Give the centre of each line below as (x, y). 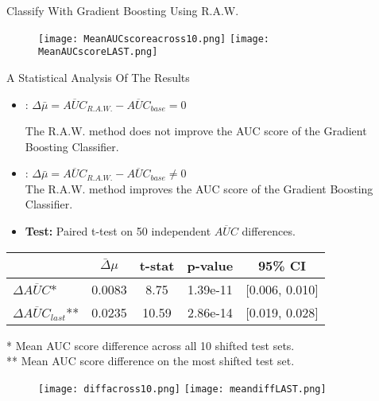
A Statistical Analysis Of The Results (98, 77)
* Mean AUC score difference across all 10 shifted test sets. (151, 345)
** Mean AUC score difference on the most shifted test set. (151, 361)
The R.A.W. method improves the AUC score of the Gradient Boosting (199, 188)
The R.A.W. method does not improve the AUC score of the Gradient (196, 131)
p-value (210, 265)
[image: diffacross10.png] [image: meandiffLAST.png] (182, 389)
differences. (269, 231)
